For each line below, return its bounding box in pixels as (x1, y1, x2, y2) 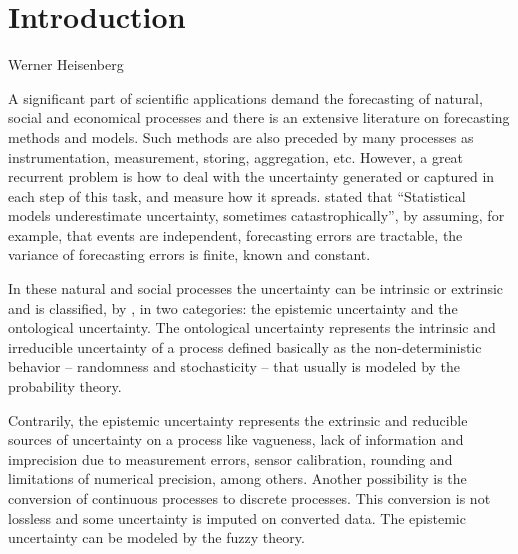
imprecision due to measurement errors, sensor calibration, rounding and (8, 448, 453, 469)
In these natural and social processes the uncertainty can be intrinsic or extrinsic (8, 278, 504, 299)
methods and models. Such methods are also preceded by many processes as (8, 126, 474, 147)
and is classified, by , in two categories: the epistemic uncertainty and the (8, 297, 458, 318)
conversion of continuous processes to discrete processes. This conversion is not (8, 488, 491, 508)
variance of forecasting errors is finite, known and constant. (8, 244, 371, 265)
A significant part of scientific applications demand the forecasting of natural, (8, 87, 483, 108)
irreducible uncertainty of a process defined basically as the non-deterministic (8, 336, 482, 357)
